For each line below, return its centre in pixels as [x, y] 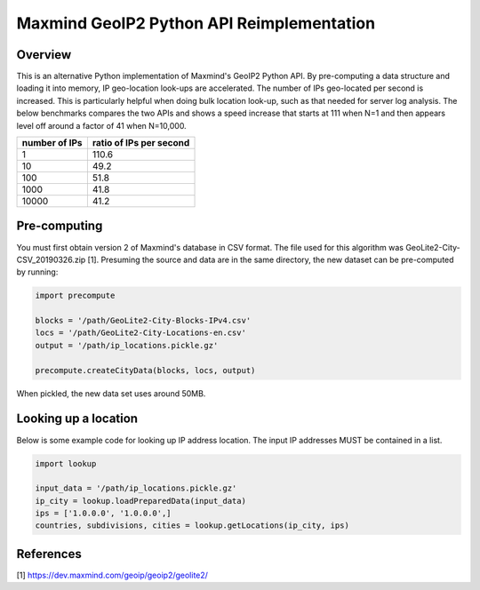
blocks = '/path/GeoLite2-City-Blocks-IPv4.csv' [143, 321]
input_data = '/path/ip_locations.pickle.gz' [136, 488]
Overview [44, 55]
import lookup [66, 463]
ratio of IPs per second [141, 143]
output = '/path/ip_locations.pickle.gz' [127, 345]
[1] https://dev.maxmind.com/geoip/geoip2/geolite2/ [112, 575]
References [49, 554]
